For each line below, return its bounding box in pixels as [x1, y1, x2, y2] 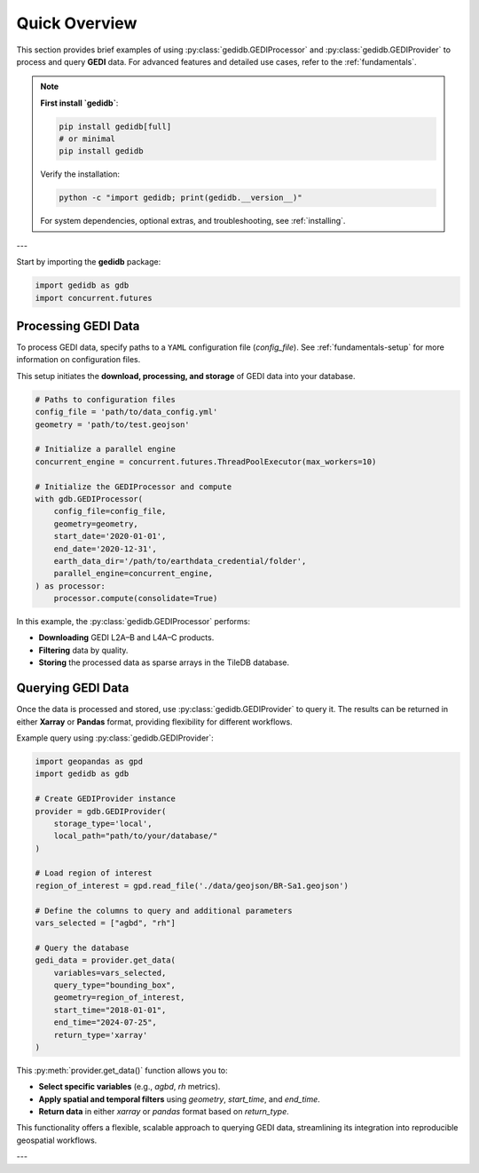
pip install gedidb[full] [59, 121, 172, 131]
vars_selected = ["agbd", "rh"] [35, 918, 177, 928]
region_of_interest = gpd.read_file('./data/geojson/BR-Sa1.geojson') [35, 880, 349, 891]
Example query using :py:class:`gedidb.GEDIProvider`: [16, 733, 215, 743]
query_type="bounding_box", [53, 979, 177, 990]
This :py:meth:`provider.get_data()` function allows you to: [16, 1065, 228, 1075]
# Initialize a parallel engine [35, 444, 177, 455]
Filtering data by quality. [38, 645, 129, 655]
